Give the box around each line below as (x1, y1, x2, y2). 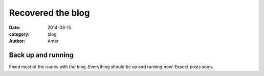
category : (9, 31, 30, 37)
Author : (9, 38, 25, 44)
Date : (9, 25, 21, 30)
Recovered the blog (9, 7, 90, 18)
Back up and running (9, 51, 74, 59)
